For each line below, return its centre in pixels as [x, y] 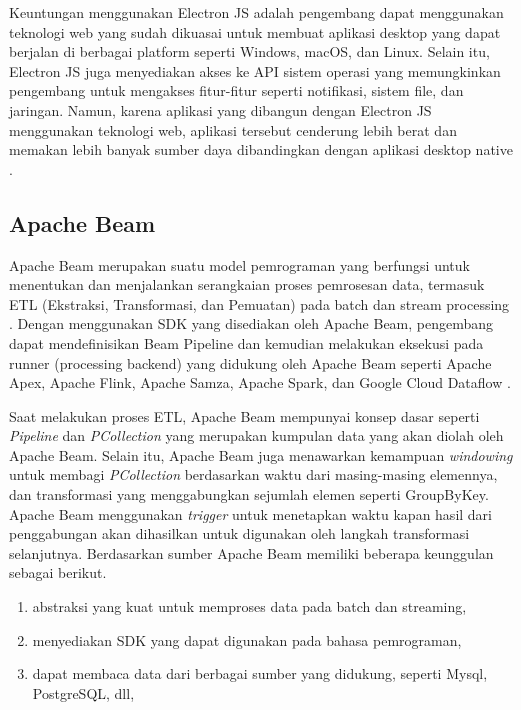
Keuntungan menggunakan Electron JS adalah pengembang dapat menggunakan [256, 12]
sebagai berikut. [58, 572]
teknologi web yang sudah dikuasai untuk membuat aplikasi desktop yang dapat [255, 31]
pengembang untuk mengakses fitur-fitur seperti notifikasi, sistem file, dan [236, 90]
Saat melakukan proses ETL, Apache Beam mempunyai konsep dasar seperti [244, 415]
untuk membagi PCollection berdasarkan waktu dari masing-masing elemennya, [253, 474]
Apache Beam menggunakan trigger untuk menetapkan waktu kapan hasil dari [250, 513]
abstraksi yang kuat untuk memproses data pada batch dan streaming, [249, 606]
